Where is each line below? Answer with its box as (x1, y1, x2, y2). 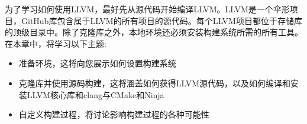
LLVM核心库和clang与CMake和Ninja (27, 88, 164, 100)
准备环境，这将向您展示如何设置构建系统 (18, 57, 176, 69)
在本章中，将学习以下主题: (5, 37, 106, 49)
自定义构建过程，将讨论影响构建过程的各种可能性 (18, 108, 209, 120)
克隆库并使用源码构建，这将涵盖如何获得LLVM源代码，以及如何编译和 (18, 76, 291, 89)
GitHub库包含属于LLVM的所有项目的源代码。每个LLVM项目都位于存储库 (21, 14, 302, 26)
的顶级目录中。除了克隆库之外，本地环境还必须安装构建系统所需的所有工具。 (5, 26, 303, 38)
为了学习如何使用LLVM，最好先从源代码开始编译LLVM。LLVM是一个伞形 (5, 3, 290, 15)
